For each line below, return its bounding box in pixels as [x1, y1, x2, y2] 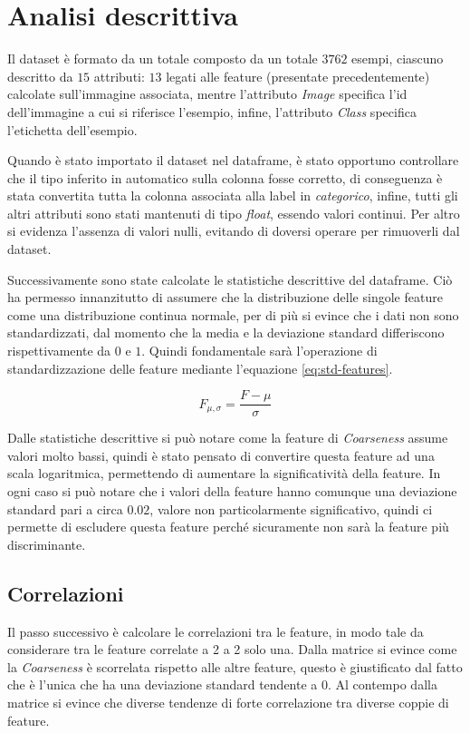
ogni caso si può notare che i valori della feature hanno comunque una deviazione [7, 482, 457, 501]
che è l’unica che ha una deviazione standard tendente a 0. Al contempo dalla [7, 675, 437, 694]
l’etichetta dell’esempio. [7, 120, 138, 139]
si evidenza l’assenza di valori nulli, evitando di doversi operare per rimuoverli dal [7, 221, 460, 240]
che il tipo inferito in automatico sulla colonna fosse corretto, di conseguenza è [7, 168, 443, 187]
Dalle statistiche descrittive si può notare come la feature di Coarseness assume [7, 428, 448, 447]
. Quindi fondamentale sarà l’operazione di [141, 341, 378, 360]
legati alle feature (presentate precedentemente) [166, 66, 430, 85]
